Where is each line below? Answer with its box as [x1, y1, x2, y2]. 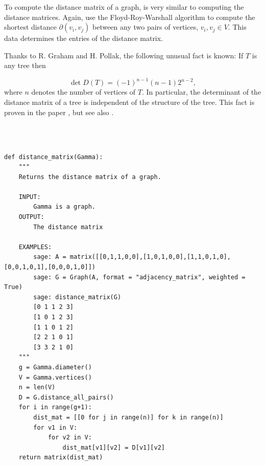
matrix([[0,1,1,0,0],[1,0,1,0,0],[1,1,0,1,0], [69, 253, 231, 261]
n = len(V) [18, 384, 56, 391]
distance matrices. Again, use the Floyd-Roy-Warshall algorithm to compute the [4, 11, 255, 22]
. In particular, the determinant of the [142, 86, 261, 97]
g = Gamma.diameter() [18, 363, 92, 371]
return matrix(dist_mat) [18, 454, 103, 461]
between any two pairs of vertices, [92, 21, 199, 32]
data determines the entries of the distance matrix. [4, 33, 163, 43]
